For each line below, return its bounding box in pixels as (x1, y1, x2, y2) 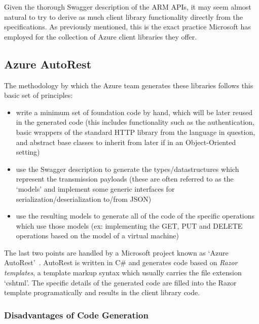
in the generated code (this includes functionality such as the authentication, (16, 117, 254, 127)
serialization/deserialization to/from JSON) (16, 193, 152, 204)
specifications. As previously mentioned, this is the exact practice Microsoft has (4, 21, 251, 32)
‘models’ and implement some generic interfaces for (16, 183, 175, 194)
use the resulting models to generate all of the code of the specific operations (16, 210, 255, 221)
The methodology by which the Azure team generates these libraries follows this (4, 80, 253, 90)
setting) (16, 147, 40, 157)
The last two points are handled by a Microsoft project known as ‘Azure (4, 247, 229, 258)
